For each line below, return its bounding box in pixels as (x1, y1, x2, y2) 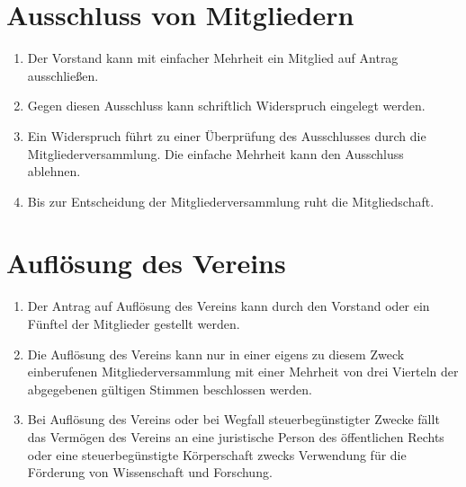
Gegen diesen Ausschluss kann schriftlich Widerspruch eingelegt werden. (27, 96, 426, 115)
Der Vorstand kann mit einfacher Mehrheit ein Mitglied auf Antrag (27, 49, 399, 67)
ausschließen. (27, 66, 99, 84)
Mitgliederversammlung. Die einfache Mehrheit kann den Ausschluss (27, 144, 404, 163)
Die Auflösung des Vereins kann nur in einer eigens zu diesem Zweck (27, 344, 405, 363)
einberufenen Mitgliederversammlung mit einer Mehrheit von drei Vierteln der (27, 362, 459, 381)
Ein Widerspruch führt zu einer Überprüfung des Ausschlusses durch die (27, 126, 426, 145)
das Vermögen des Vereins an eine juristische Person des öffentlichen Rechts (27, 427, 444, 446)
